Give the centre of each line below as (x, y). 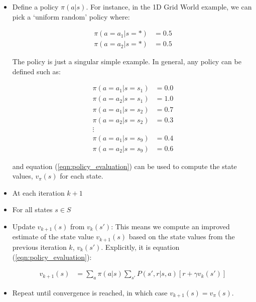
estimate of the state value (53, 237)
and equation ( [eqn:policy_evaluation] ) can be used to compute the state (124, 166)
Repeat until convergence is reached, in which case (90, 292)
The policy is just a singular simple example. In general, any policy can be (127, 61)
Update (24, 226)
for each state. (82, 176)
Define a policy (35, 7)
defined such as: (37, 71)
